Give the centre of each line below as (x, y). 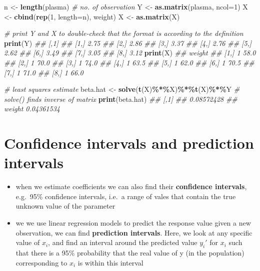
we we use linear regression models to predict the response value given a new (133, 223)
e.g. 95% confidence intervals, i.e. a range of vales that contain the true (126, 196)
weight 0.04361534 (32, 109)
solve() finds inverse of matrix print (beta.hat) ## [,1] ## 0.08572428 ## (121, 99)
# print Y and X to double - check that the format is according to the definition (124, 33)
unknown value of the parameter (65, 206)
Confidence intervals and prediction (129, 143)
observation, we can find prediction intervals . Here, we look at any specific (134, 232)
